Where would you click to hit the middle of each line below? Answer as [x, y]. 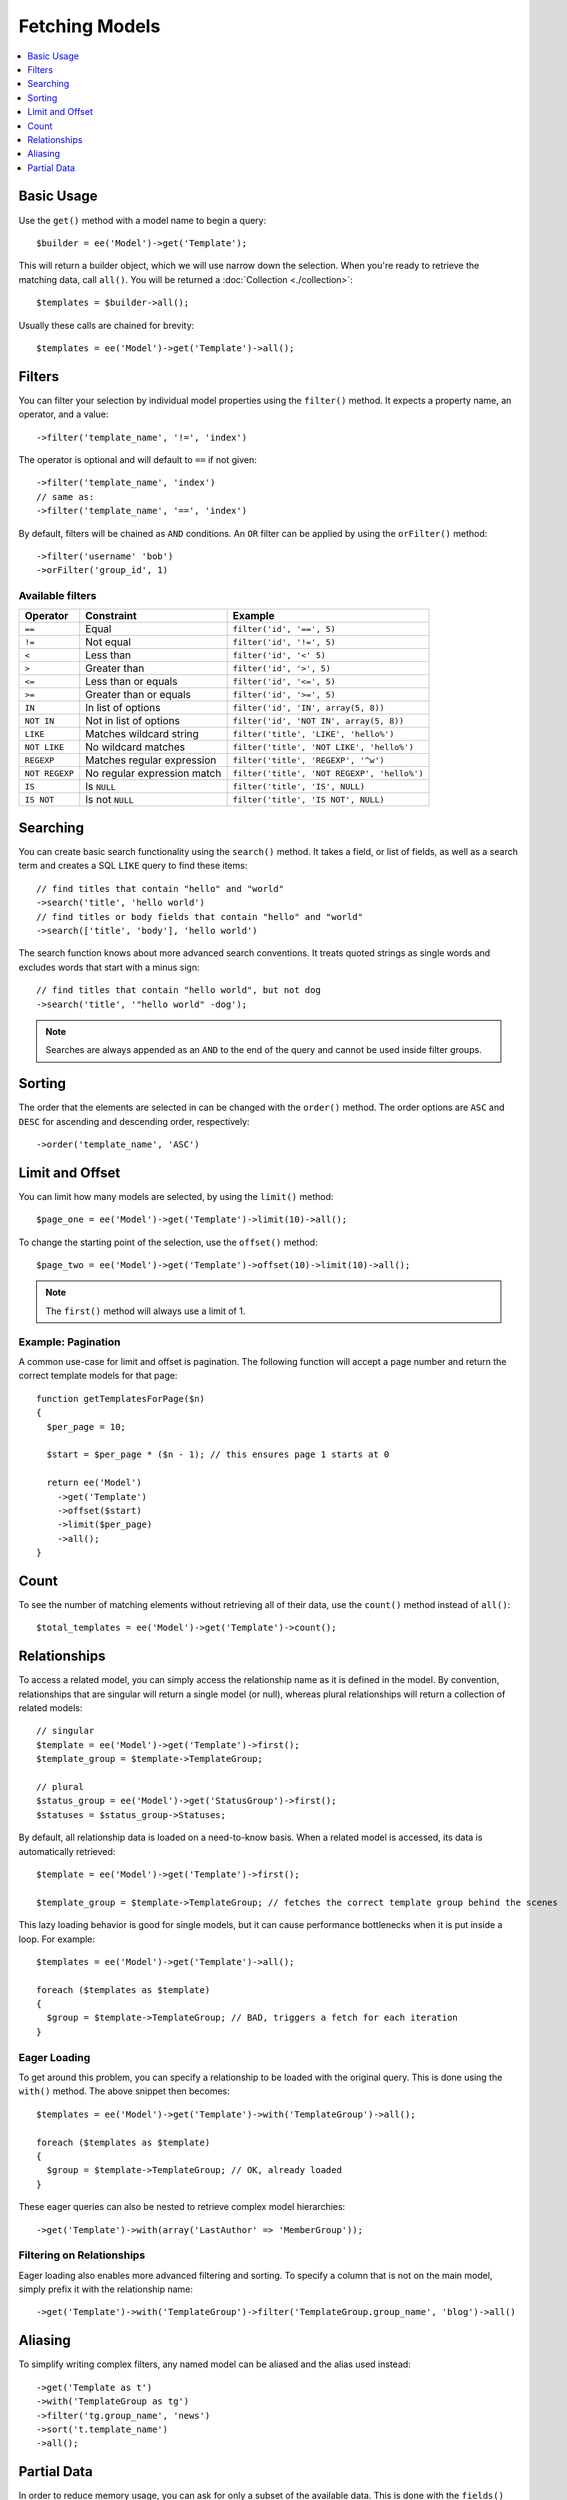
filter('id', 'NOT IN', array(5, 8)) [318, 720]
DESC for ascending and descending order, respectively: [134, 1121]
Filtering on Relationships [82, 2255]
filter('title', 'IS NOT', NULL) [308, 799]
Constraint [111, 616]
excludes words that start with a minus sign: [109, 967]
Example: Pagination [69, 1342]
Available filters [57, 596]
